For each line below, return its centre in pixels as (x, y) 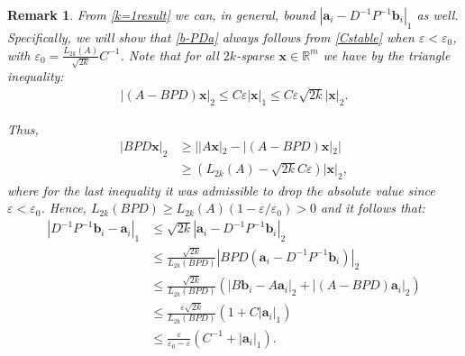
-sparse (255, 55)
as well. (438, 14)
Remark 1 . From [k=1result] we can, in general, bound (161, 14)
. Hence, (64, 208)
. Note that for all (169, 55)
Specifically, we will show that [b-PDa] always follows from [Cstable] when (211, 37)
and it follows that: (373, 208)
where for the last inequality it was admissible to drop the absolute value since (221, 190)
